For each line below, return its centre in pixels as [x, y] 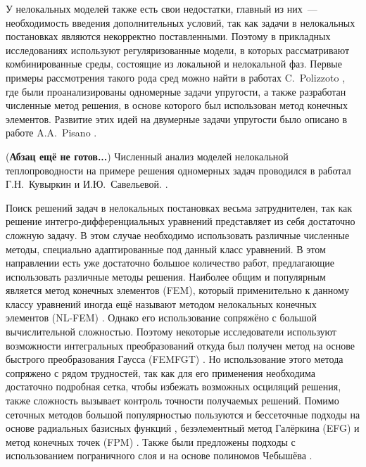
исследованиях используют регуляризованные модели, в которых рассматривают [178, 50]
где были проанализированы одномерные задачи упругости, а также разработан [176, 91]
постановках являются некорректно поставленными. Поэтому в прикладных [168, 36]
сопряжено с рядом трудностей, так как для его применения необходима [160, 372]
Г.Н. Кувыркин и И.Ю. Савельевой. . [87, 184]
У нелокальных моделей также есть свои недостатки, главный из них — [162, 8]
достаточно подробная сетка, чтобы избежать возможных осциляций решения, [173, 386]
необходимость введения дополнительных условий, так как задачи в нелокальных [181, 22]
